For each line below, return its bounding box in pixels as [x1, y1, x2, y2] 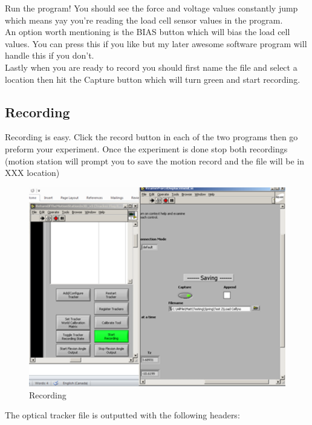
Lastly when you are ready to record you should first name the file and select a [5, 60, 297, 73]
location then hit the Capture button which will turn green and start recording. [5, 73, 301, 85]
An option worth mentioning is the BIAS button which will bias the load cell [5, 25, 290, 38]
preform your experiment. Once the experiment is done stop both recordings [5, 142, 288, 155]
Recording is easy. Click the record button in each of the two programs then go [5, 131, 298, 143]
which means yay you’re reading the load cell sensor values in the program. [5, 13, 283, 26]
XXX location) [5, 166, 60, 179]
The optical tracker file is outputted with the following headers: [5, 409, 240, 421]
